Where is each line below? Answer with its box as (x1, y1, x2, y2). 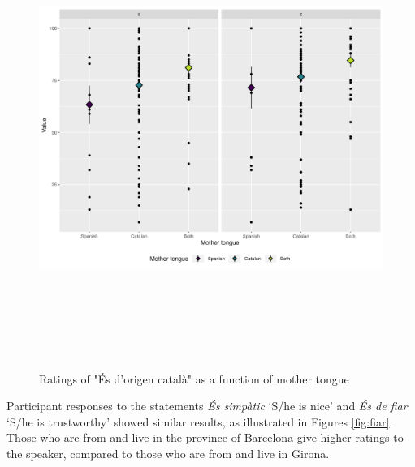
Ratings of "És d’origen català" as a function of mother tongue (39, 370, 349, 387)
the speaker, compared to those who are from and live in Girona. (6, 444, 330, 461)
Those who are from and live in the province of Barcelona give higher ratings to (6, 429, 404, 446)
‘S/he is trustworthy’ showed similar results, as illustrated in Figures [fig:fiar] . (6, 413, 393, 430)
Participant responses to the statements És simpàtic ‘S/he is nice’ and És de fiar (6, 397, 408, 414)
